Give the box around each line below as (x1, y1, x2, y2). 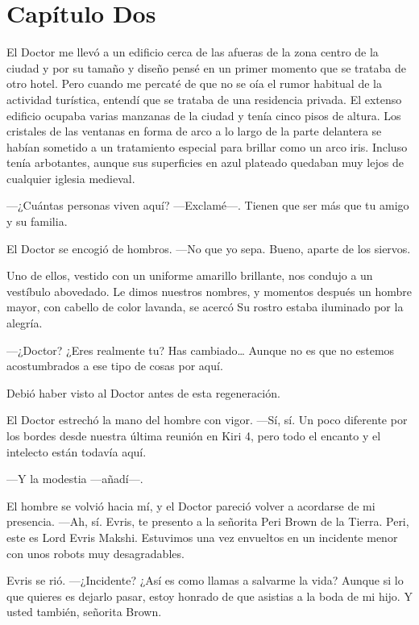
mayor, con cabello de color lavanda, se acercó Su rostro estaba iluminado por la (6, 298, 404, 315)
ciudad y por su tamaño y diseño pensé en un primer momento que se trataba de (6, 59, 406, 76)
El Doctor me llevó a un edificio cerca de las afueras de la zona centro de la (6, 44, 379, 60)
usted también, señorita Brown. (6, 603, 162, 620)
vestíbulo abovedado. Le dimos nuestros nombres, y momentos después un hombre (6, 282, 412, 299)
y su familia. (6, 213, 68, 230)
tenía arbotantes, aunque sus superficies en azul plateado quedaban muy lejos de (6, 154, 404, 171)
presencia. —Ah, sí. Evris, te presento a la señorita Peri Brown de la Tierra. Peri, (6, 513, 409, 530)
